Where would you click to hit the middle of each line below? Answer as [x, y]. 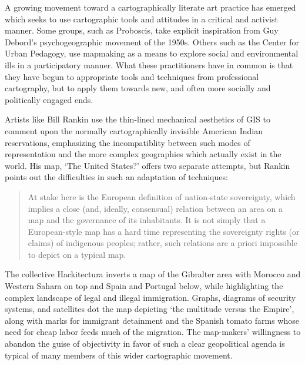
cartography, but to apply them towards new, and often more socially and [138, 88]
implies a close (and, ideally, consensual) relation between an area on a [155, 208]
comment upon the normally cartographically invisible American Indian [134, 130]
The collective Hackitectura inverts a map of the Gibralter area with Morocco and [153, 274]
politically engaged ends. [49, 99]
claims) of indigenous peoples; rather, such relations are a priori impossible [162, 243]
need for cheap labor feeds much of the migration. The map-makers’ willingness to [153, 332]
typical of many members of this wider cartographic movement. [119, 355]
